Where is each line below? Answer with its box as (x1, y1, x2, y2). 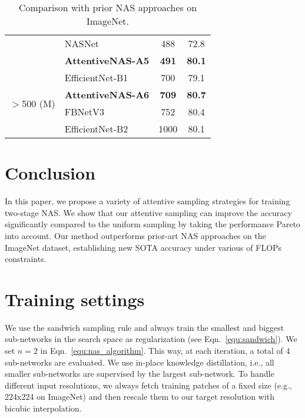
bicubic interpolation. (5, 402, 82, 414)
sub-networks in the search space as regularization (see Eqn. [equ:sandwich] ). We (5, 333, 297, 345)
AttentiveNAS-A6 (64, 88, 150, 101)
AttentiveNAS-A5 (64, 54, 150, 67)
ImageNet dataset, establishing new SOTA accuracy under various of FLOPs (5, 241, 282, 253)
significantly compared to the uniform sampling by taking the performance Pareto (5, 218, 300, 230)
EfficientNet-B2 (64, 122, 128, 135)
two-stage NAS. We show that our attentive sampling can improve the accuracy (5, 206, 292, 218)
